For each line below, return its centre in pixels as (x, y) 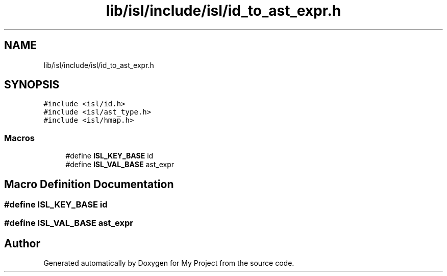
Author (22, 243)
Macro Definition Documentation (89, 184)
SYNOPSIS (32, 85)
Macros (19, 138)
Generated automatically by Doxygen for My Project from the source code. (169, 263)
